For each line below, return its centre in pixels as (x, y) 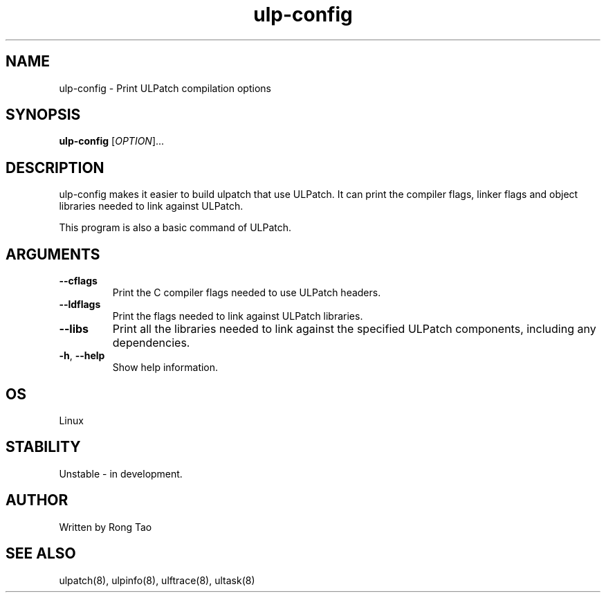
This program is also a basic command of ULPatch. (175, 228)
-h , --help (82, 356)
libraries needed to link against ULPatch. (151, 206)
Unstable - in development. (121, 473)
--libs (74, 329)
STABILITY (43, 447)
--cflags (78, 281)
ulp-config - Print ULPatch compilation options (165, 88)
